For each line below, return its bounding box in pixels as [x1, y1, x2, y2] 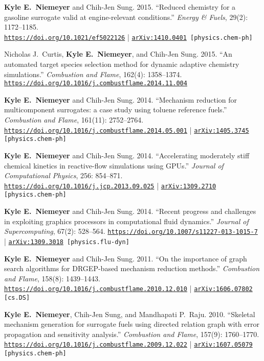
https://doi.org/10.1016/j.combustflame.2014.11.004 [4, 80, 187, 87]
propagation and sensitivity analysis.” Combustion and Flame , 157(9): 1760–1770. [4, 328, 259, 339]
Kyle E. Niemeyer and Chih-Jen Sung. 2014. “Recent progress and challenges [4, 206, 256, 216]
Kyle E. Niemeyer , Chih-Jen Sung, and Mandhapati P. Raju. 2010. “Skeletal [4, 308, 255, 319]
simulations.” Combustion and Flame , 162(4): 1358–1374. [4, 68, 182, 79]
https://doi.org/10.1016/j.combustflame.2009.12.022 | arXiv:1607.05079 [4, 339, 253, 349]
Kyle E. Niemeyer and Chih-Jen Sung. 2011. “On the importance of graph [4, 253, 247, 263]
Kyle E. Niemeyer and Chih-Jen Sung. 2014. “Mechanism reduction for [4, 94, 237, 105]
